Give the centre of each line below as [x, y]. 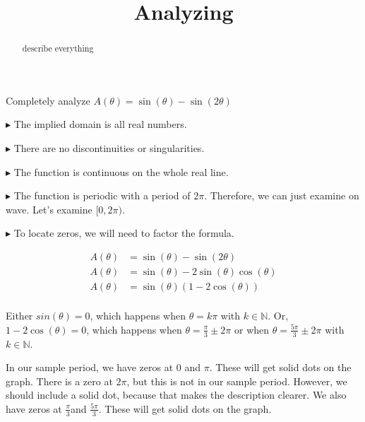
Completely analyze [48, 100]
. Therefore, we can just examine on [282, 195]
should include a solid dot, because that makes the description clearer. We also [176, 395]
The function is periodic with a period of [102, 195]
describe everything [58, 48]
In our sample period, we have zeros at [90, 367]
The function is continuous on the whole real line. [121, 171]
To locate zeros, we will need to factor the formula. [124, 233]
